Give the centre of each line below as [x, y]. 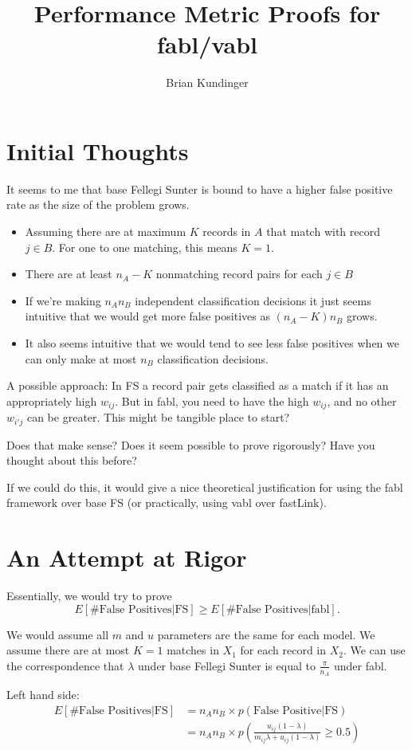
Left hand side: [43, 695]
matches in [193, 650]
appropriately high [52, 401]
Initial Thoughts [98, 150]
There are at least [69, 274]
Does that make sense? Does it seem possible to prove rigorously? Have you [191, 444]
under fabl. [360, 665]
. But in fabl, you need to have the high [212, 401]
